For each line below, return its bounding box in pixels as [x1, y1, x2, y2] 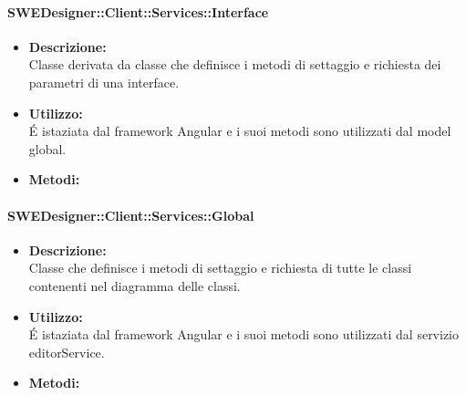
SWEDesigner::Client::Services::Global [7, 205, 254, 224]
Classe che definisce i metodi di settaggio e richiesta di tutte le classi [28, 258, 412, 277]
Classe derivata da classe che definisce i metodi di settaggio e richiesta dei [28, 55, 441, 74]
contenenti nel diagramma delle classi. [28, 275, 241, 295]
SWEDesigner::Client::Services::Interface [7, 2, 269, 21]
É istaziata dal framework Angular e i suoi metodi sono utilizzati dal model [28, 121, 451, 140]
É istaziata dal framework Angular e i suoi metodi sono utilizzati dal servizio [28, 325, 460, 344]
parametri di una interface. [28, 72, 180, 91]
